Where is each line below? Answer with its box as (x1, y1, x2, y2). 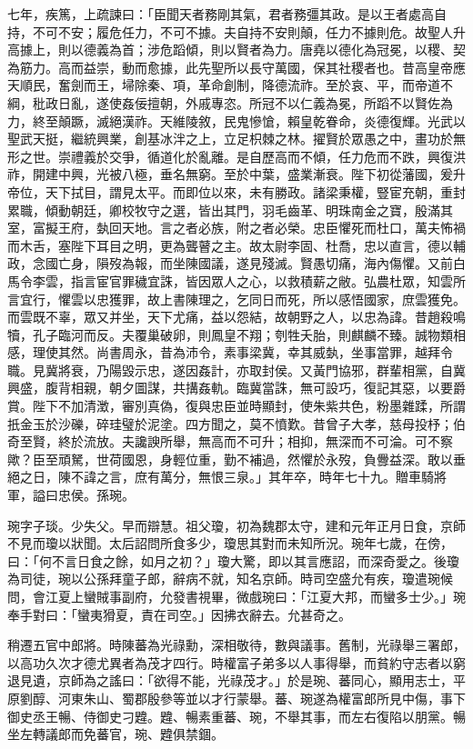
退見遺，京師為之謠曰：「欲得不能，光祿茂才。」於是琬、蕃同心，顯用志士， (7, 671, 453, 690)
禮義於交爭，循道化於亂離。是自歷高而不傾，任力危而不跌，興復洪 (70, 146, 466, 165)
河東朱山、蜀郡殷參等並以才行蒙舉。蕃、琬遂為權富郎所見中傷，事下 (57, 688, 466, 707)
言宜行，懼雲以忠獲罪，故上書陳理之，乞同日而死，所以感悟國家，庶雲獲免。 (7, 289, 466, 308)
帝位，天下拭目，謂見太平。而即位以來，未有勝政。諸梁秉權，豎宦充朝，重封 (7, 182, 466, 201)
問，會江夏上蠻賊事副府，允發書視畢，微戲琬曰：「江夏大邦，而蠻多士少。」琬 (7, 587, 466, 605)
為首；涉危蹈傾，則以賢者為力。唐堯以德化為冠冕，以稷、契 (108, 40, 466, 59)
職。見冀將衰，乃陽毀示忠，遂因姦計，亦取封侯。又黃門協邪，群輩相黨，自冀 (7, 360, 466, 379)
